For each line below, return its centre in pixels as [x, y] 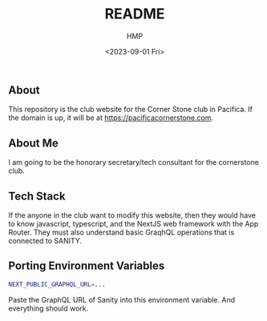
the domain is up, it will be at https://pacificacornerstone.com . [111, 118]
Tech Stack [37, 196]
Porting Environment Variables [87, 266]
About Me [33, 143]
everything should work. [49, 308]
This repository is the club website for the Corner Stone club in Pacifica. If [130, 110]
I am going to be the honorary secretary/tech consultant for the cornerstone [133, 163]
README [135, 14]
